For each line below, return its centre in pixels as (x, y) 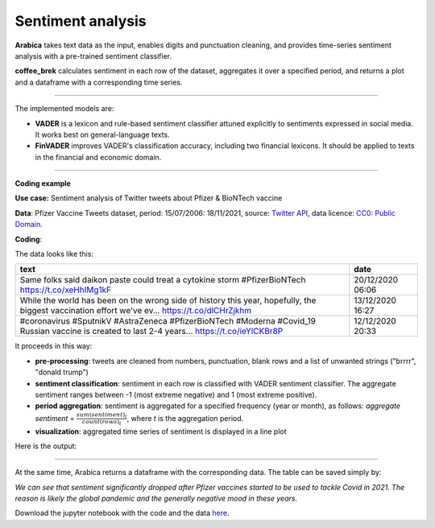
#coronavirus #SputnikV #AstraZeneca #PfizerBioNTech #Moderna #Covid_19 (168, 321)
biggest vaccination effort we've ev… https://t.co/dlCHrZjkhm (136, 311)
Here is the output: (46, 446)
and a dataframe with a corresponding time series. (99, 82)
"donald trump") (62, 372)
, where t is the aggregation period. (185, 418)
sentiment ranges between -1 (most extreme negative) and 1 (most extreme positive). (176, 394)
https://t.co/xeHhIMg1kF (66, 290)
